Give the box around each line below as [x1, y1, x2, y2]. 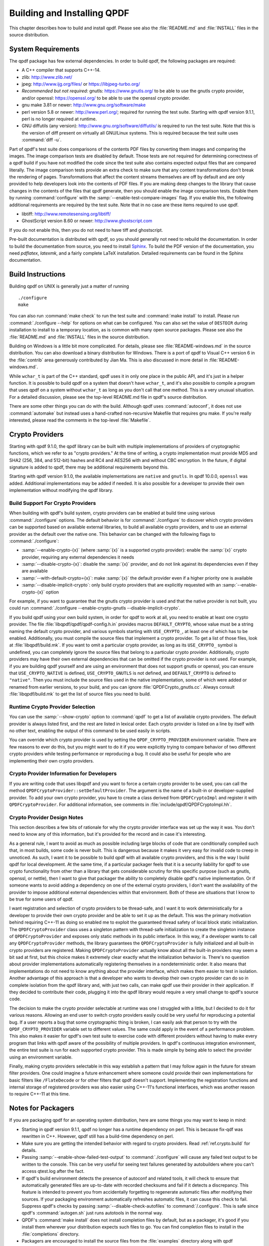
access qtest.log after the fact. [21, 1168, 85, 1174]
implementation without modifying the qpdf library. [9, 487, 114, 493]
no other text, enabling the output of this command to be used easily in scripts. [9, 728, 171, 734]
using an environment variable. [9, 1054, 73, 1060]
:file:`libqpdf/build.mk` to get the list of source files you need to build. [9, 691, 151, 697]
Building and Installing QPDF [9, 7, 130, 18]
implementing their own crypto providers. [9, 758, 94, 764]
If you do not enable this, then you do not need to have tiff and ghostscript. [9, 227, 163, 233]
